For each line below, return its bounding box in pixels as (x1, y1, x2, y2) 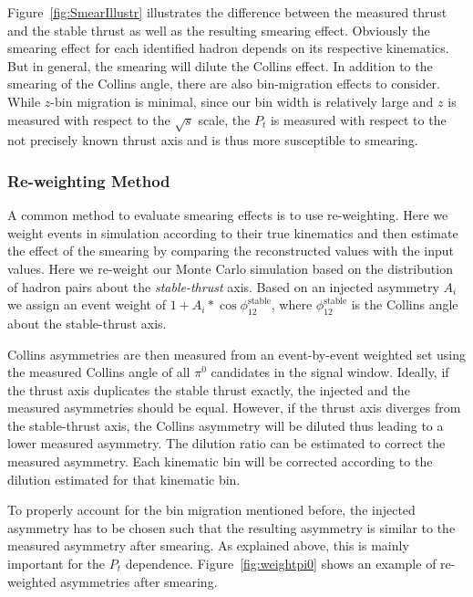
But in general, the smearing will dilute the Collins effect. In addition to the (7, 56, 433, 75)
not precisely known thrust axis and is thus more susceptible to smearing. (7, 131, 418, 150)
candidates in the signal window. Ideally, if (211, 362, 449, 382)
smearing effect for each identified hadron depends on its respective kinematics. (7, 38, 449, 58)
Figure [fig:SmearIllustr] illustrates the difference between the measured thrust (7, 3, 447, 21)
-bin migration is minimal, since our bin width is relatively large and (50, 91, 434, 110)
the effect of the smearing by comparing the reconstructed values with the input (7, 241, 454, 260)
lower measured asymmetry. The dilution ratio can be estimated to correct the (7, 434, 446, 453)
